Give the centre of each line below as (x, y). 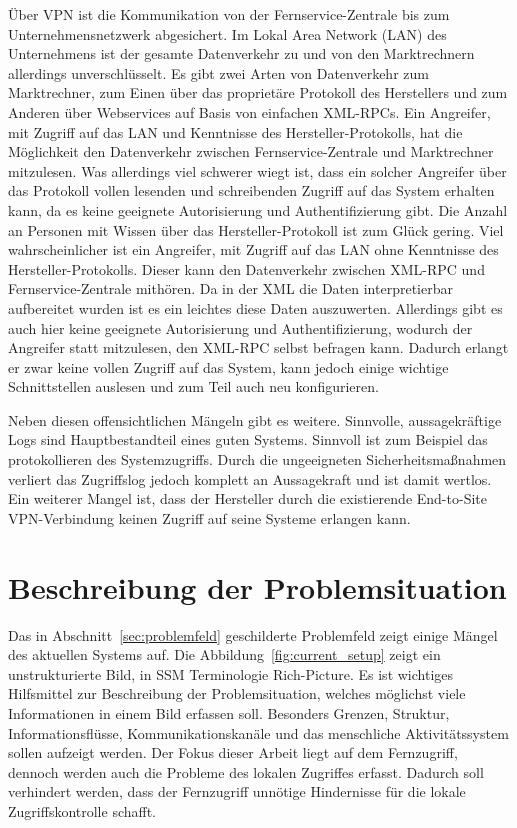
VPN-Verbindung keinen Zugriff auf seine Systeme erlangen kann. (209, 517)
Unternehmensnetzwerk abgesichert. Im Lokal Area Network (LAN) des (227, 33)
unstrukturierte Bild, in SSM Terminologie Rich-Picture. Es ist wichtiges (231, 673)
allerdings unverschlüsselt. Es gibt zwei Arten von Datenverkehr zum (218, 72)
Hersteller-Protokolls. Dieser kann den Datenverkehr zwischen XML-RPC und (246, 268)
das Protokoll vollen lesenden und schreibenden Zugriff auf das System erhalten (251, 190)
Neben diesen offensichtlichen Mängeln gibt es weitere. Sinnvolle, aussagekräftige (255, 419)
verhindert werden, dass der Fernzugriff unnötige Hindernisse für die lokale (237, 791)
